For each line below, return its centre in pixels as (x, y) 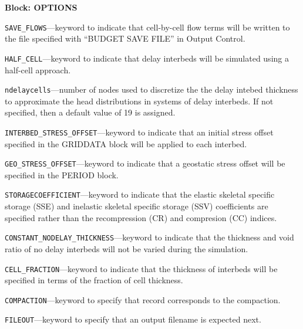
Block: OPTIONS (41, 7)
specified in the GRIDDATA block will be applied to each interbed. (126, 143)
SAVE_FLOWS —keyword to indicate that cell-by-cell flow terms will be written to (147, 27)
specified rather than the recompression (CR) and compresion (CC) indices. (141, 217)
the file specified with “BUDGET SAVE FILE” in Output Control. (125, 38)
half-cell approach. (38, 69)
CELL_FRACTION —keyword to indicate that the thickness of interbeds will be (141, 268)
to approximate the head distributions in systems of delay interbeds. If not (139, 101)
